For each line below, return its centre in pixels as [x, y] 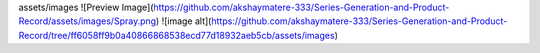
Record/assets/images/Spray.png [87, 21]
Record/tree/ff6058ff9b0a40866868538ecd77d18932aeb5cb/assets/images [176, 35]
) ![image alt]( [183, 21]
